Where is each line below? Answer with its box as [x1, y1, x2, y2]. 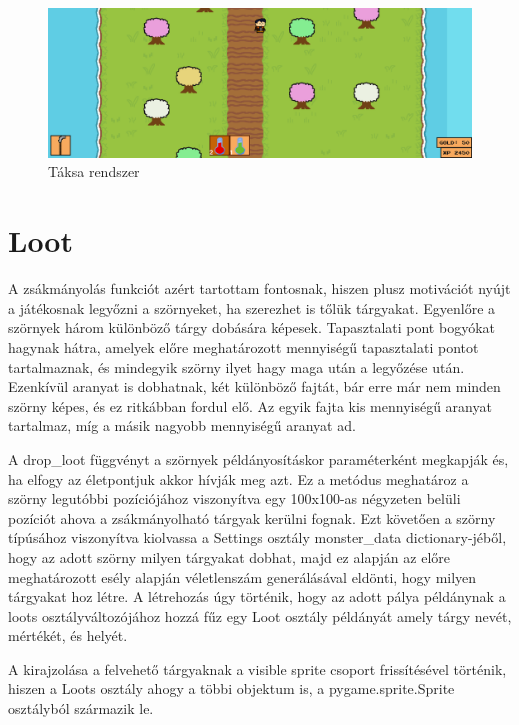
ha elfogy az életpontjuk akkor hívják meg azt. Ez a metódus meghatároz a [8, 468, 469, 489]
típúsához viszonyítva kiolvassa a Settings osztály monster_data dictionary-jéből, [8, 527, 507, 548]
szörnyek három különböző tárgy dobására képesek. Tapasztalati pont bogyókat [8, 317, 495, 338]
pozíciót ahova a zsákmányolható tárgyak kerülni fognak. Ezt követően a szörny [8, 507, 496, 528]
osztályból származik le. [8, 698, 154, 719]
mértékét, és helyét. [8, 625, 128, 646]
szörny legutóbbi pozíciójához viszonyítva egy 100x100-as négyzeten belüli [8, 488, 461, 509]
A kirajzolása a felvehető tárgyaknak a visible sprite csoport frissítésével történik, [8, 658, 507, 679]
